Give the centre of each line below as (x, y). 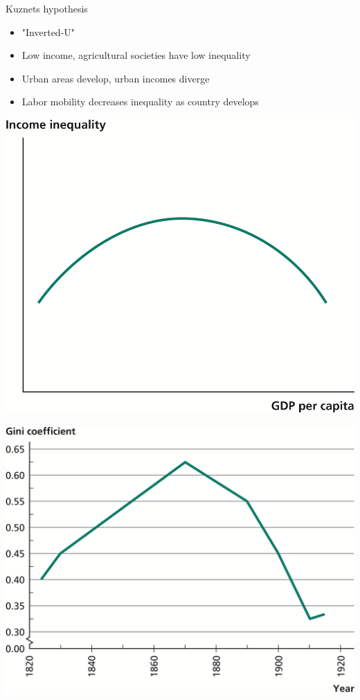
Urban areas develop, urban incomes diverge (116, 78)
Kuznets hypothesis (47, 8)
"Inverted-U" (48, 32)
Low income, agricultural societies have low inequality (136, 55)
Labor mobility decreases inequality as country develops (140, 102)
